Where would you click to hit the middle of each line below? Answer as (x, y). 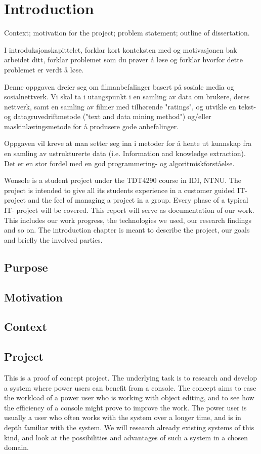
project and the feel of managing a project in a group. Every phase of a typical (126, 200)
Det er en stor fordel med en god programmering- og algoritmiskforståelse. (119, 163)
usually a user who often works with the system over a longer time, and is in (123, 417)
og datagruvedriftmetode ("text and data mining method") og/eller (108, 116)
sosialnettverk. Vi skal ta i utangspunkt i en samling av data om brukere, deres (127, 97)
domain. (17, 447)
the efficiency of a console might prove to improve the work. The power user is (125, 407)
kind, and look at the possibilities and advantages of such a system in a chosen (126, 437)
